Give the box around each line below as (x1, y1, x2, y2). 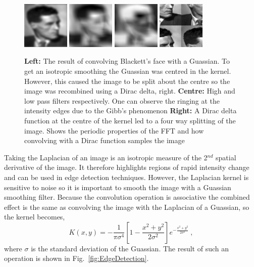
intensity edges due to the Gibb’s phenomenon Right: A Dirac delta (24, 105, 237, 116)
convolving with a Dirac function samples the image (24, 135, 185, 146)
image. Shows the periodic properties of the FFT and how (24, 125, 204, 136)
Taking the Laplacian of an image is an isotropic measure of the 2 (4, 152, 208, 162)
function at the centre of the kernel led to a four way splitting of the (24, 115, 236, 125)
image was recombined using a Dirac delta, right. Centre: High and (24, 85, 235, 96)
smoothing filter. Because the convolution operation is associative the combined (4, 192, 250, 202)
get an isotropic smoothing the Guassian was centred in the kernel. (24, 65, 231, 76)
